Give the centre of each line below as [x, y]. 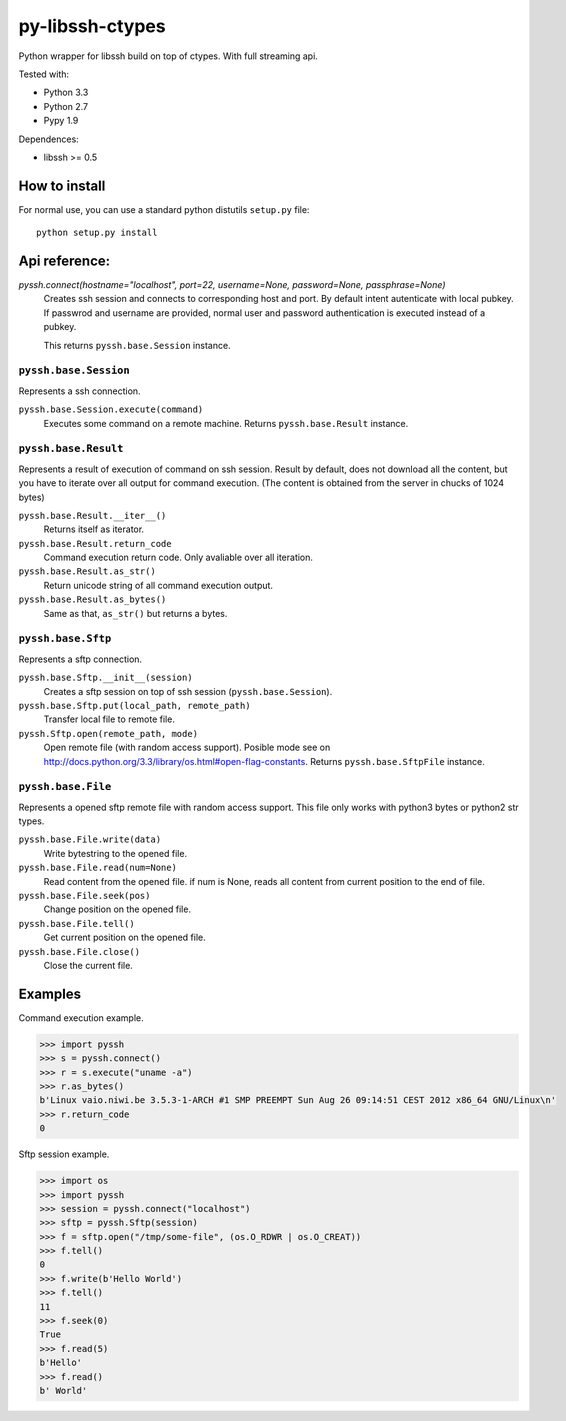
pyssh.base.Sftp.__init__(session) [106, 678]
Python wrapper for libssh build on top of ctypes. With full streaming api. [168, 56]
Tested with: [44, 74]
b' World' [63, 1390]
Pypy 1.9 [61, 121]
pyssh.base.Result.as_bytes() [92, 599]
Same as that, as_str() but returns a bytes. [135, 613]
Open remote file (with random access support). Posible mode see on [187, 747]
